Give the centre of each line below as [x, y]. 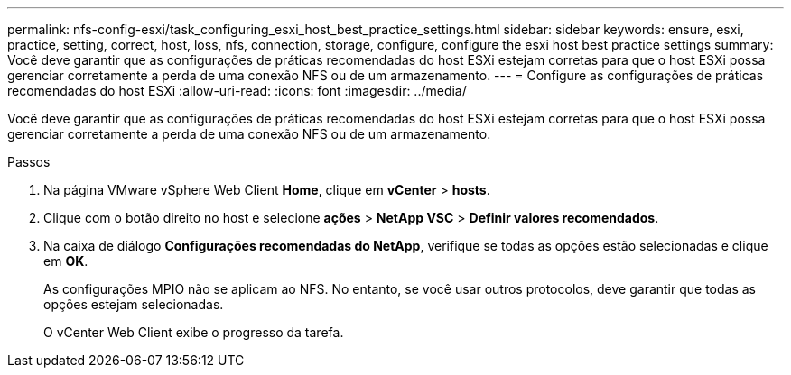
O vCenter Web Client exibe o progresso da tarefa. [194, 332]
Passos [29, 162]
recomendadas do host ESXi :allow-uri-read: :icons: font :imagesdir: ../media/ [237, 91]
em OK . [66, 261]
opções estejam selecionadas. [134, 304]
